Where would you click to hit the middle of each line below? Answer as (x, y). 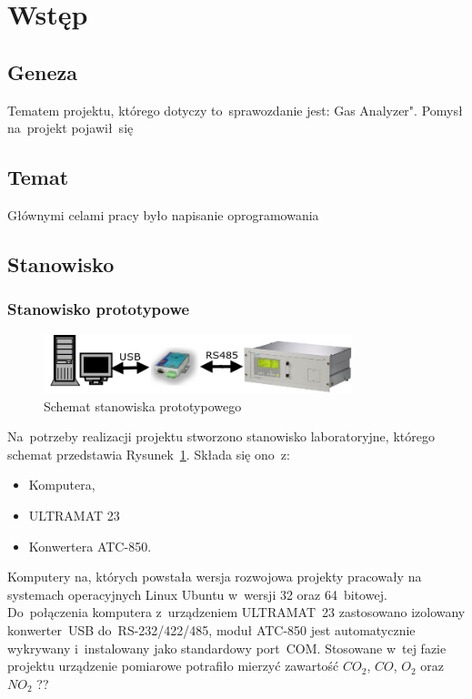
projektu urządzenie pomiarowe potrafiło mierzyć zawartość (173, 666)
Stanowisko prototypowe (99, 309)
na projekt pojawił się (70, 128)
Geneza (43, 71)
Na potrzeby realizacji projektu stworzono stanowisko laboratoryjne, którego (221, 436)
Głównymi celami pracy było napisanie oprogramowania (163, 214)
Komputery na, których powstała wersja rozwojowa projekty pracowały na (215, 577)
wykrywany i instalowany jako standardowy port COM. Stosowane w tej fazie (227, 648)
